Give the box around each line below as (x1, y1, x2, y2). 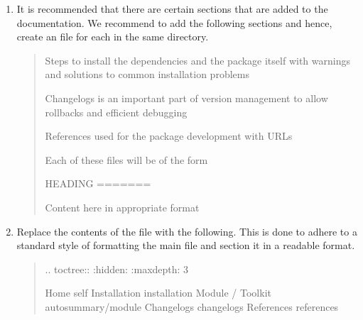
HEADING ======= (45, 176, 151, 191)
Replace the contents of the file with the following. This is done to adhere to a (16, 224, 357, 238)
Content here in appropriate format (45, 199, 200, 214)
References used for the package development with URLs (45, 128, 293, 143)
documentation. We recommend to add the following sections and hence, (16, 15, 332, 30)
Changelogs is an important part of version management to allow (45, 90, 328, 105)
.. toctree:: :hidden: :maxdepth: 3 (45, 261, 189, 276)
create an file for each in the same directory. (16, 29, 209, 44)
